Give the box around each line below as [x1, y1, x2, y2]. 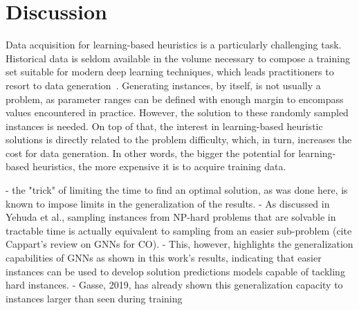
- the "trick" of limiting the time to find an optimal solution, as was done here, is [6, 183, 348, 197]
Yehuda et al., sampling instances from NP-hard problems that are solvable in [6, 210, 336, 224]
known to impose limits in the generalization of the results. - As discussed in [6, 196, 330, 210]
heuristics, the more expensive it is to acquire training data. [32, 159, 286, 174]
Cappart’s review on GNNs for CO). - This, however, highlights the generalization [6, 237, 353, 251]
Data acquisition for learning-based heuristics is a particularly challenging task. [6, 37, 342, 52]
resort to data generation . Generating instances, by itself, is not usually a [6, 77, 321, 92]
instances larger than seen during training [6, 291, 183, 305]
